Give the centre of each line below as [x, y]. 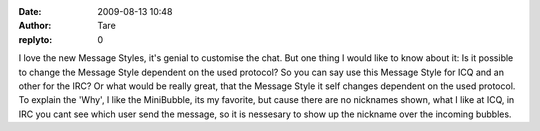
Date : [30, 11]
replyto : [35, 39]
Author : [35, 26]
